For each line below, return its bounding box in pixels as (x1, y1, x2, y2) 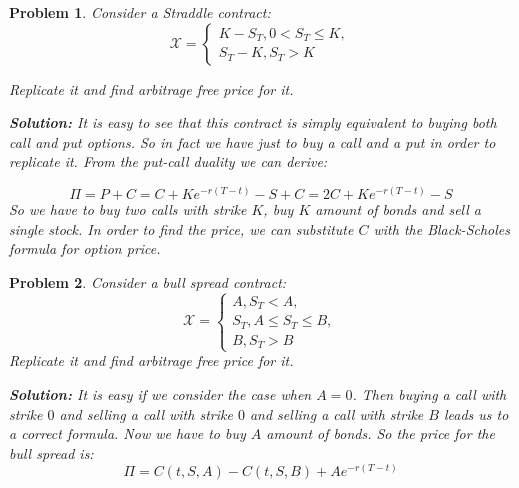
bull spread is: (9, 442, 94, 463)
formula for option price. (9, 238, 161, 259)
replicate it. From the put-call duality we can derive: (9, 151, 328, 172)
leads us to (443, 403, 509, 424)
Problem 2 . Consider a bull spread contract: (9, 271, 287, 292)
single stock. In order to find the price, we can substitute (9, 218, 354, 239)
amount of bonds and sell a (315, 198, 481, 219)
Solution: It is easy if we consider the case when (9, 383, 312, 404)
